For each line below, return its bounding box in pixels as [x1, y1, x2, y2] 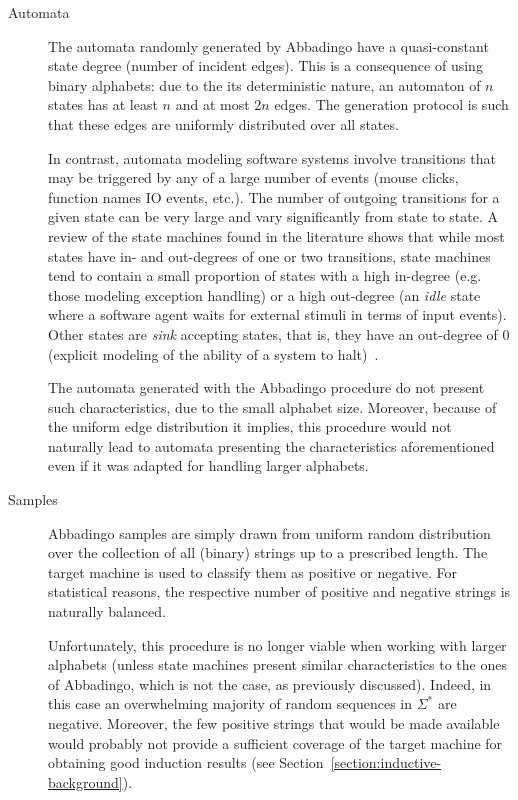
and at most [175, 94, 250, 115]
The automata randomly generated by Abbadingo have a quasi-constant [48, 35, 489, 56]
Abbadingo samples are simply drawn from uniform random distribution [48, 522, 491, 543]
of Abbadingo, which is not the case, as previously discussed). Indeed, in [48, 673, 492, 694]
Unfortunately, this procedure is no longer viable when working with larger [48, 634, 507, 655]
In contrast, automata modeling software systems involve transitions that [48, 147, 496, 168]
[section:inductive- [330, 752, 442, 773]
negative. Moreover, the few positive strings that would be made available [48, 713, 500, 733]
